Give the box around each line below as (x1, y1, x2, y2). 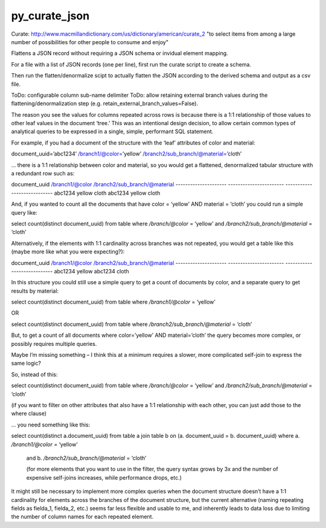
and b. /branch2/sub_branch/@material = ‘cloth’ (26, 454, 147, 461)
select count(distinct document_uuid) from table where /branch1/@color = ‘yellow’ (11, 298, 216, 305)
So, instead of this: (11, 371, 58, 378)
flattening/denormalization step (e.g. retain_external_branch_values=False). (11, 100, 199, 107)
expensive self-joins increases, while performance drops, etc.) (26, 474, 182, 481)
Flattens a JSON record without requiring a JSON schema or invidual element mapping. (11, 50, 229, 57)
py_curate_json (11, 9, 90, 22)
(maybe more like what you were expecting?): (11, 248, 125, 255)
